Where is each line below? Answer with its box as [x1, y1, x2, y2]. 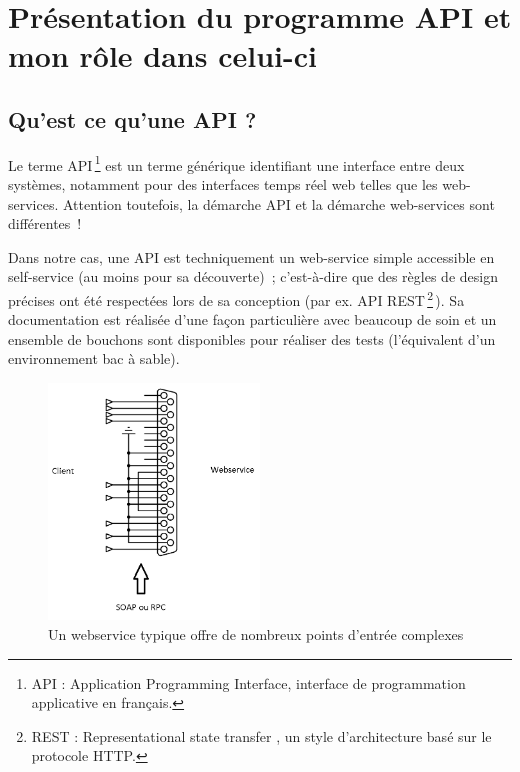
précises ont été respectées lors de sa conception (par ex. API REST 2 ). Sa [8, 286, 465, 310]
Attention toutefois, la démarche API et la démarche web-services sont [63, 193, 495, 214]
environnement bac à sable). [8, 348, 180, 369]
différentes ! [8, 213, 82, 234]
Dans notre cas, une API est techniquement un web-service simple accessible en [8, 246, 495, 267]
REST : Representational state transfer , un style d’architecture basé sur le [31, 725, 492, 746]
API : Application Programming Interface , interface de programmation [31, 672, 466, 693]
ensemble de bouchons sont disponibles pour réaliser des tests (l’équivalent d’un [8, 328, 496, 349]
